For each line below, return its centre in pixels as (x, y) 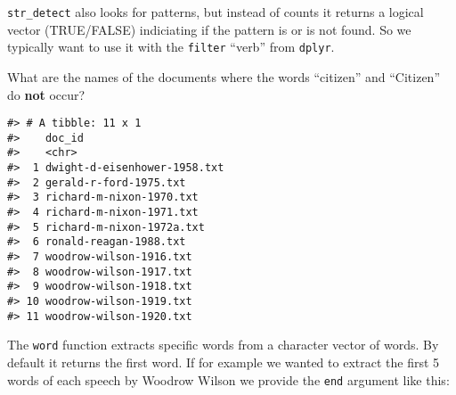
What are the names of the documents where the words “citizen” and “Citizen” (224, 76)
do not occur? (46, 94)
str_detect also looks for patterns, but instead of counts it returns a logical (216, 12)
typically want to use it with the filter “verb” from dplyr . (171, 47)
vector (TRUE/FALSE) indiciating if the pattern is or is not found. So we (209, 29)
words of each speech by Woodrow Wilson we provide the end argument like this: (228, 379)
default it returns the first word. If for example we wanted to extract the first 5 (224, 362)
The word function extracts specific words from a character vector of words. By (223, 345)
